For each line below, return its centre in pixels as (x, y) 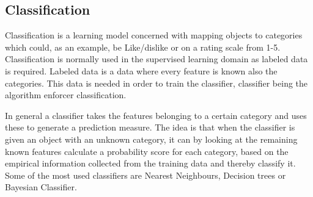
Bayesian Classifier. (41, 187)
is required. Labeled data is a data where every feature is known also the (141, 70)
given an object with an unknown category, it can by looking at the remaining (151, 139)
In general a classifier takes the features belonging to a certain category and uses (156, 115)
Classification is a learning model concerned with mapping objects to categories (154, 35)
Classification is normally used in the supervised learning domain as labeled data (156, 59)
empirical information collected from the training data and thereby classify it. (150, 163)
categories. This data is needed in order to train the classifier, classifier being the (156, 83)
